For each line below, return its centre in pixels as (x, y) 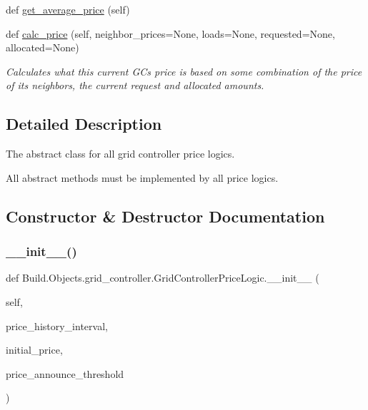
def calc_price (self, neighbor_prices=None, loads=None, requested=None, (170, 33)
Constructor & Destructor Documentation (165, 216)
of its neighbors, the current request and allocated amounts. (135, 85)
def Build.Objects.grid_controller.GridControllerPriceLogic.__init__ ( (163, 278)
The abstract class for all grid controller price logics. (120, 154)
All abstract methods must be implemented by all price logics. (142, 177)
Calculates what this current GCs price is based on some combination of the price (184, 71)
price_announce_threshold (65, 373)
